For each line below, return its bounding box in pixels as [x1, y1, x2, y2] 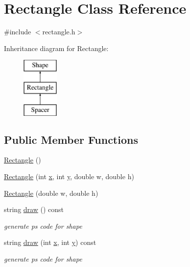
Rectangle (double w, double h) [4, 187, 98, 198]
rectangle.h [42, 27, 75, 37]
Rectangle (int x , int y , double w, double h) [4, 171, 134, 182]
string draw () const [4, 204, 64, 214]
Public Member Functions [4, 132, 138, 147]
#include [4, 27, 31, 37]
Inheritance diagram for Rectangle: [4, 43, 109, 53]
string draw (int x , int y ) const [4, 237, 96, 247]
